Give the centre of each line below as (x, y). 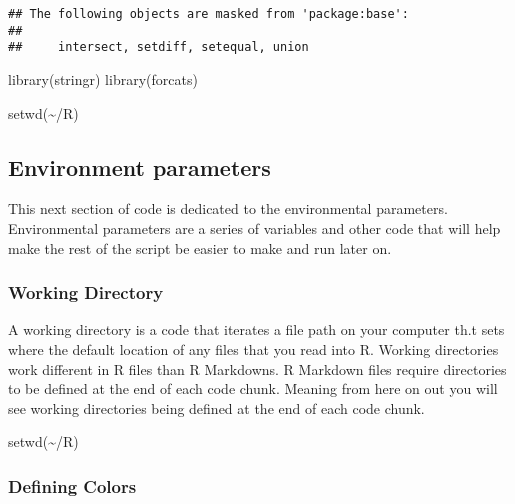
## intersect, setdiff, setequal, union (158, 47)
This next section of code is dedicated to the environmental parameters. (228, 208)
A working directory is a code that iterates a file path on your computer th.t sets (256, 329)
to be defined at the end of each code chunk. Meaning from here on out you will (253, 388)
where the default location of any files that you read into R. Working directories (253, 348)
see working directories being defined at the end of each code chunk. (216, 407)
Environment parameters (139, 166)
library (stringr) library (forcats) (103, 78)
